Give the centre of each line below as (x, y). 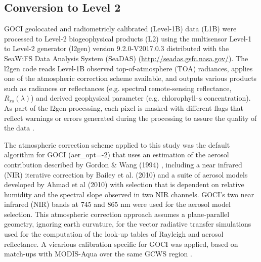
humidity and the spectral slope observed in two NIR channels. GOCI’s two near (129, 194)
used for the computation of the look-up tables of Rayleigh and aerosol (114, 234)
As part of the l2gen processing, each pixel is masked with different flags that (124, 107)
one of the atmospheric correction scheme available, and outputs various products (130, 78)
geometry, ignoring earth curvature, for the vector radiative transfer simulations (128, 224)
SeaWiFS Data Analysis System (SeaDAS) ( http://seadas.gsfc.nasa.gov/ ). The (126, 58)
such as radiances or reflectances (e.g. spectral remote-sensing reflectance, (118, 88)
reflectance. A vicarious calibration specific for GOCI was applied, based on (121, 244)
